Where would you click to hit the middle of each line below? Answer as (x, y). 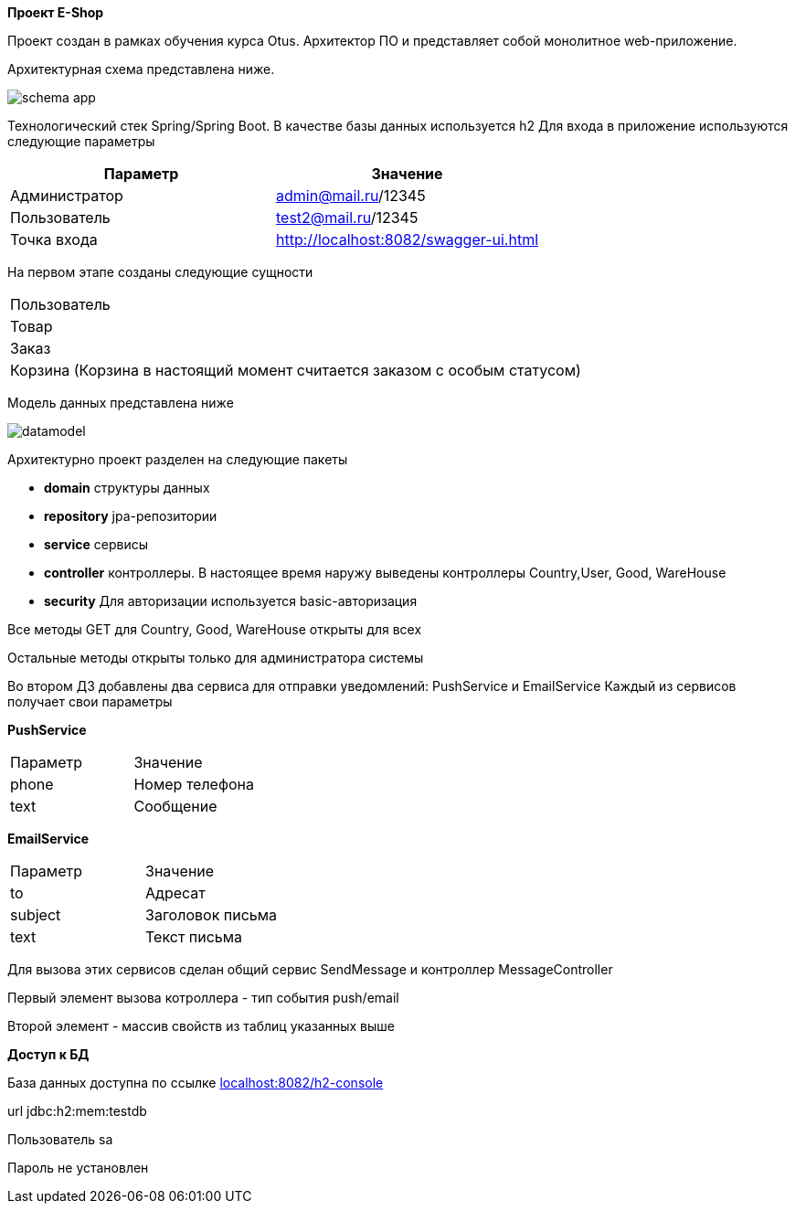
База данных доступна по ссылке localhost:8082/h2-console (196, 1083)
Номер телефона (194, 784)
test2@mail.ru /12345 (347, 218)
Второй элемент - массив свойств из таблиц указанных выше (201, 1026)
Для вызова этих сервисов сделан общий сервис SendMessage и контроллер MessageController (310, 969)
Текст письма (194, 937)
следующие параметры (81, 141)
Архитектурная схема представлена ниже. (141, 69)
